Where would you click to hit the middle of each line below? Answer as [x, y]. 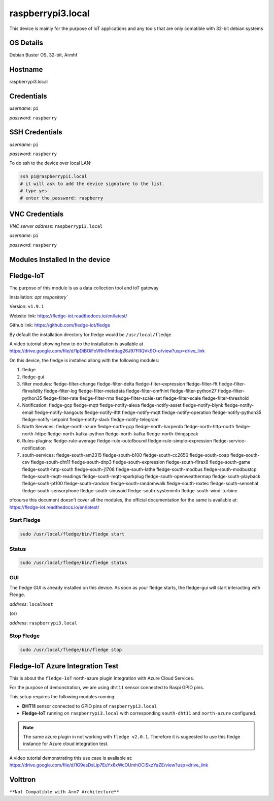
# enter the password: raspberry [62, 198]
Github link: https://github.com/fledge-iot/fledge [60, 325]
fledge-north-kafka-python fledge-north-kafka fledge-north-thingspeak [123, 434]
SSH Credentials [36, 132]
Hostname [26, 69]
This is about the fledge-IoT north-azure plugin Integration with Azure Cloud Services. [102, 678]
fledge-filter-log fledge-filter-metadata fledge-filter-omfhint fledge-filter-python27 [130, 391]
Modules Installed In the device [60, 259]
